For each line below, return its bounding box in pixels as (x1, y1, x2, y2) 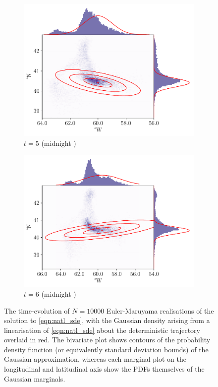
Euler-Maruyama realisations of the (106, 305, 214, 316)
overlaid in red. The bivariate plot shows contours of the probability (4, 334, 211, 345)
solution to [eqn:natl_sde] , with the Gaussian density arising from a (4, 315, 210, 325)
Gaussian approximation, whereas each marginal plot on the (4, 354, 186, 364)
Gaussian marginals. (4, 373, 65, 384)
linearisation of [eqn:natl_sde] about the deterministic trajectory (4, 324, 200, 335)
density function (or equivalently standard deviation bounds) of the (4, 344, 209, 354)
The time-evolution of (4, 305, 70, 316)
